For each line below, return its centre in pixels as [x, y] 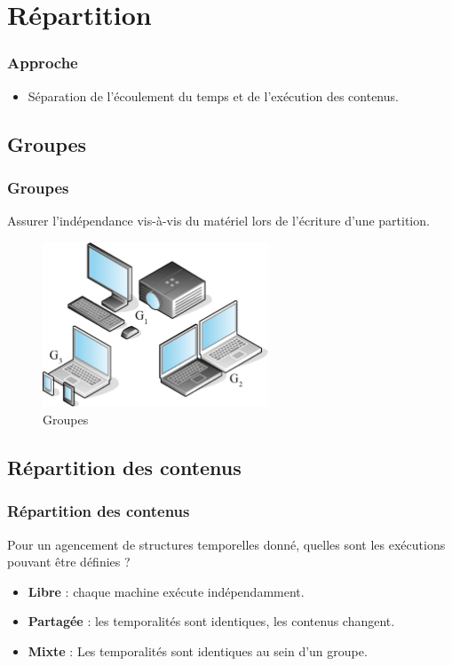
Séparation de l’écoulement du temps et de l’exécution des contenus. [213, 95]
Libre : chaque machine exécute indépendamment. [166, 591]
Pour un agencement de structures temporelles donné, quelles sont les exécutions [226, 544]
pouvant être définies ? [69, 562]
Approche [43, 63]
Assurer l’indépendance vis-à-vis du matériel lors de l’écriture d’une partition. [218, 221]
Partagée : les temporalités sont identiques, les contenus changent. [211, 621]
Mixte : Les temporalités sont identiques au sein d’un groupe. [198, 650]
